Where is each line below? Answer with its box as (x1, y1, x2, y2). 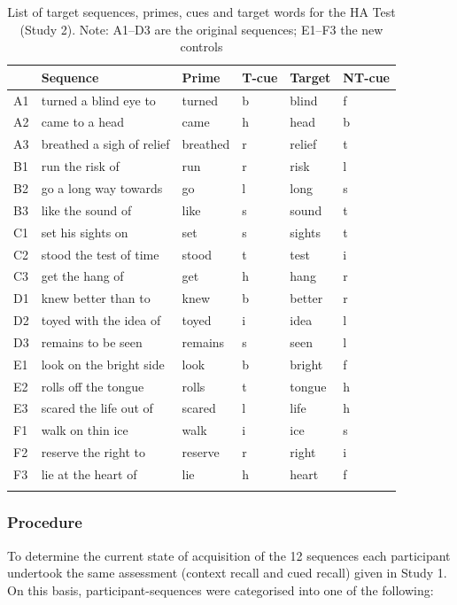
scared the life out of (41, 399, 153, 417)
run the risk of (41, 157, 120, 175)
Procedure (7, 511, 82, 533)
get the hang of (41, 267, 124, 285)
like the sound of (41, 200, 132, 219)
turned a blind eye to (41, 90, 156, 109)
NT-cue (343, 67, 390, 86)
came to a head (41, 112, 125, 131)
